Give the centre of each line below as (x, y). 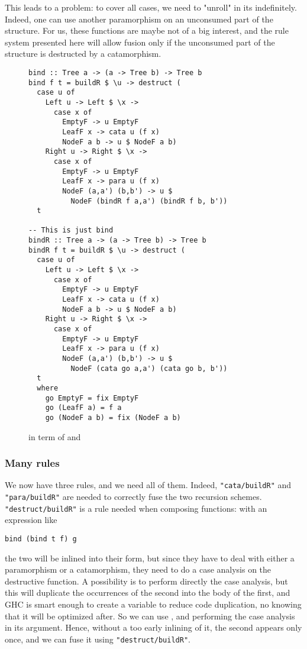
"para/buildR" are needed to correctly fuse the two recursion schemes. (133, 497)
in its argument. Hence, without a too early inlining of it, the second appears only (153, 627)
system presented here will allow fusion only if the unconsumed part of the (140, 42)
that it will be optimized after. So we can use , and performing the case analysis (150, 616)
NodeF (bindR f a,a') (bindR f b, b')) (149, 201)
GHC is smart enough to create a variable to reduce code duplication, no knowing (153, 604)
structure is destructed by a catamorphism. (83, 54)
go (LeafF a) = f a (83, 408)
